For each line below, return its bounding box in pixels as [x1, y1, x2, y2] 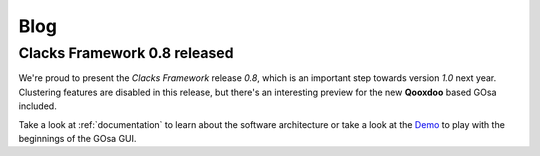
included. [18, 100, 57, 112]
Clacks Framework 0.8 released [18, 44, 234, 62]
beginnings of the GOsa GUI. [18, 132, 137, 144]
